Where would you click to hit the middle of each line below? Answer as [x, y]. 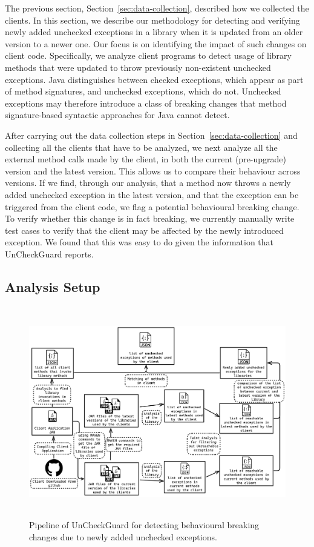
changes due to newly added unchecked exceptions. [123, 536]
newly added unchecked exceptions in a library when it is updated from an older [154, 32]
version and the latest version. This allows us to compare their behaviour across [153, 171]
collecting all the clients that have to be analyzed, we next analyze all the [141, 147]
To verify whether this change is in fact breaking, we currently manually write [150, 218]
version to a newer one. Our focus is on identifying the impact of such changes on [156, 43]
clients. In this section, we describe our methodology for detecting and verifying [152, 20]
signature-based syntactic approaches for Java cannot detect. [117, 115]
